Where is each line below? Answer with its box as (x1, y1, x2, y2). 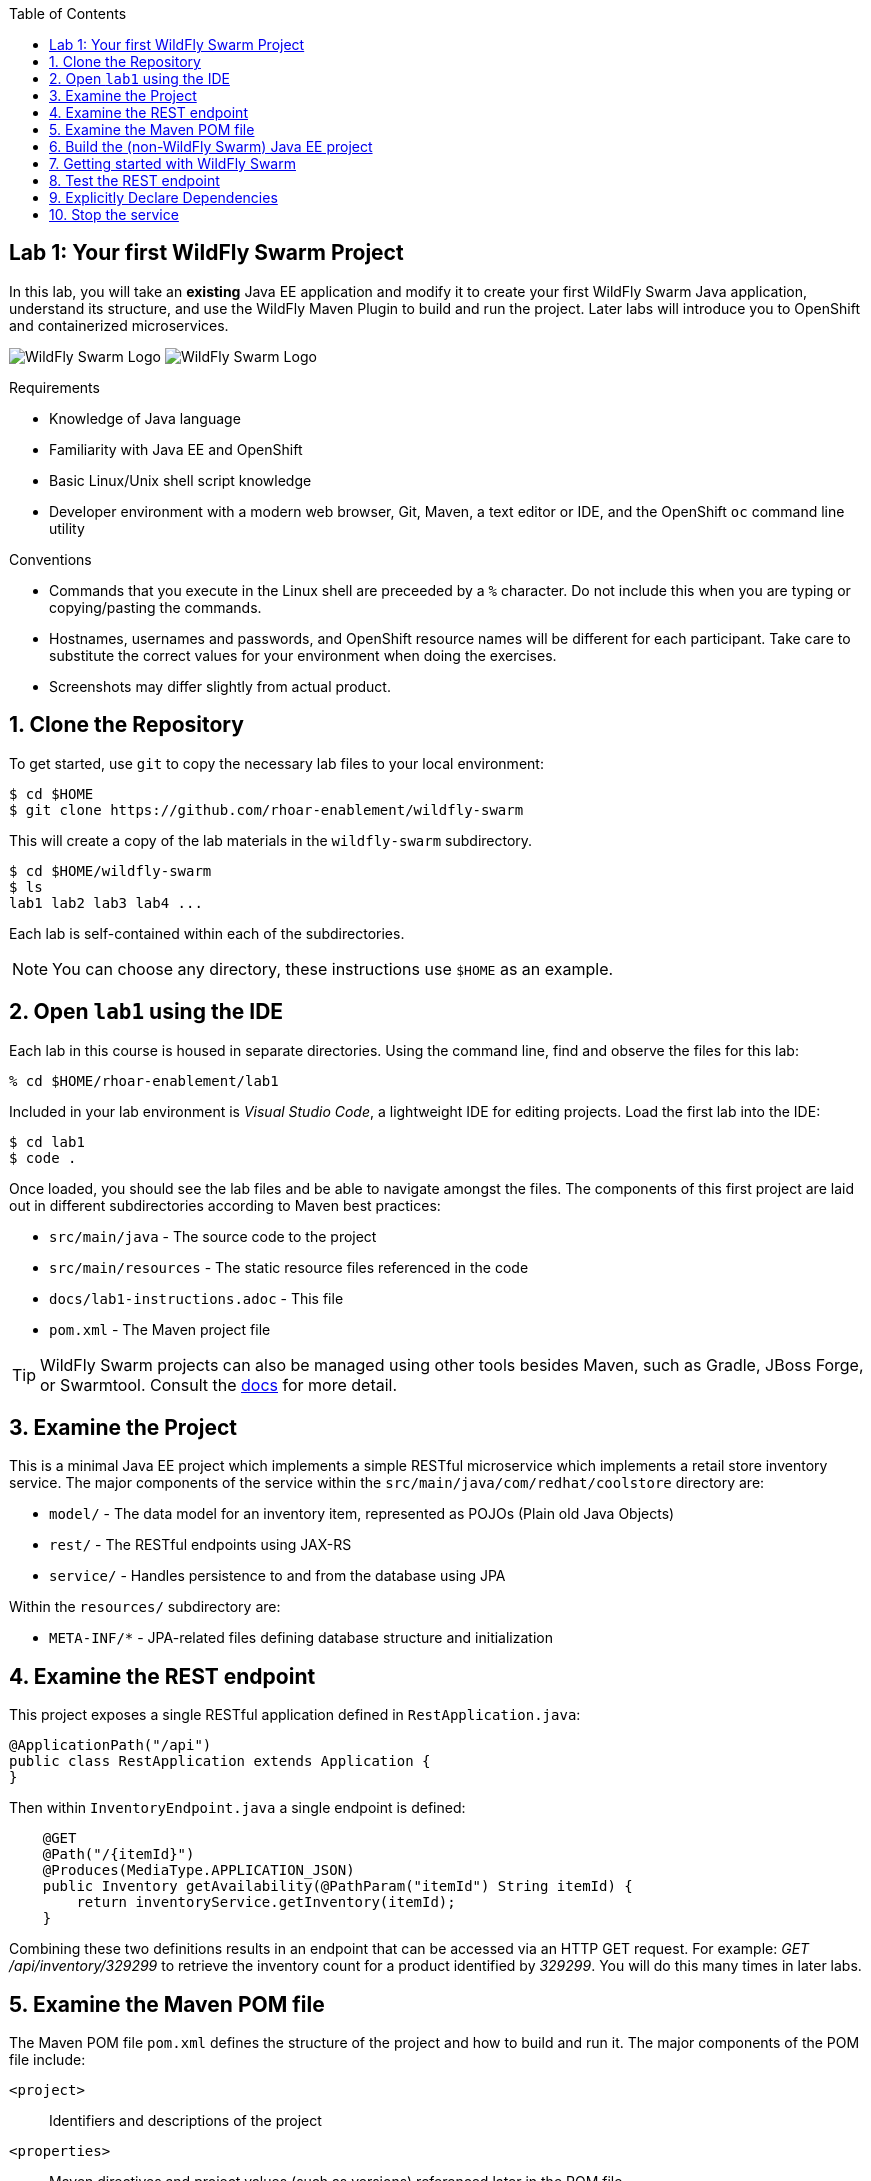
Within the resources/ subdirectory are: (9, 1598, 281, 1616)
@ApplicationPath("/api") (9, 1737, 212, 1754)
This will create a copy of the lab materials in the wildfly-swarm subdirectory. (9, 831, 533, 849)
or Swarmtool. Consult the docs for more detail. (40, 1374, 398, 1395)
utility (49, 519, 85, 537)
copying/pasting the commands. (49, 598, 262, 616)
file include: (9, 2051, 86, 2069)
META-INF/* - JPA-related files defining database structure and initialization (49, 1629, 553, 1647)
